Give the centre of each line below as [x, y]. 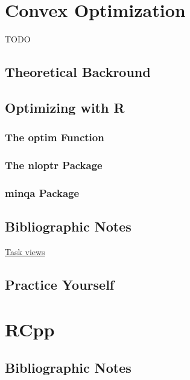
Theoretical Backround [78, 72]
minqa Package [42, 192]
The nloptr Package [54, 165]
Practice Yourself [60, 284]
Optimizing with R [65, 107]
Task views [25, 252]
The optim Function [55, 137]
